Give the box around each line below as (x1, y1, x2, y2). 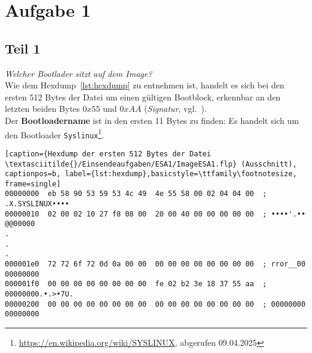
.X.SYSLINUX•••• (5, 200, 70, 209)
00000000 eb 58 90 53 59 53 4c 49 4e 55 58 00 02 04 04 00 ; (5, 189, 267, 198)
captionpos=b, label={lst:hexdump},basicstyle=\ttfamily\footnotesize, (5, 170, 297, 179)
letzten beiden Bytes (5, 102, 80, 115)
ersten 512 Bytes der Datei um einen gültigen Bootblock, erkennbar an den (5, 90, 281, 103)
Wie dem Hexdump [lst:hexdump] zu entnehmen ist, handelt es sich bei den (5, 79, 284, 91)
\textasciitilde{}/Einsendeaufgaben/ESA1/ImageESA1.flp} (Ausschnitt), (5, 159, 297, 168)
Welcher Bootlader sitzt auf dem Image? (5, 67, 152, 79)
